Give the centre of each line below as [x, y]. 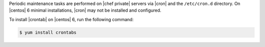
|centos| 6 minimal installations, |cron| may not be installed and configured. [85, 10]
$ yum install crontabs [48, 32]
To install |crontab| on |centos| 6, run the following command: [71, 19]
